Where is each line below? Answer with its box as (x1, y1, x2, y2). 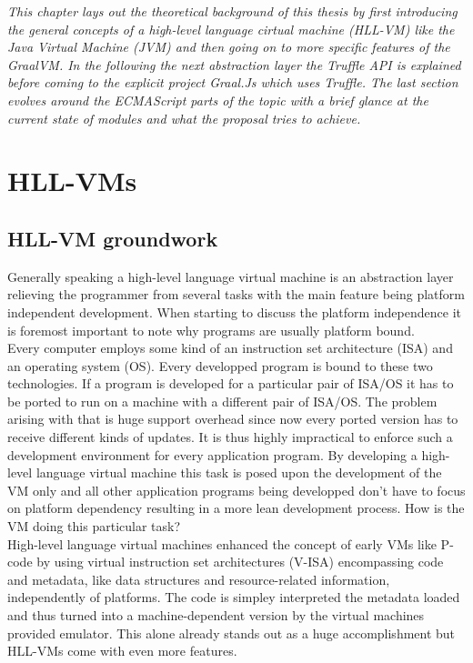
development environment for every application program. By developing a (7, 445, 418, 464)
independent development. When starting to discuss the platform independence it (7, 302, 461, 321)
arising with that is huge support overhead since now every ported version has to (7, 409, 458, 428)
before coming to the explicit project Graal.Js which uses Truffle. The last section (7, 73, 458, 92)
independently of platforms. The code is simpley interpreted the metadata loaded (7, 588, 460, 607)
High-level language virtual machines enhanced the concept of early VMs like (7, 534, 437, 553)
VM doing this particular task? (7, 517, 181, 536)
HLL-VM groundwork (7, 224, 218, 252)
